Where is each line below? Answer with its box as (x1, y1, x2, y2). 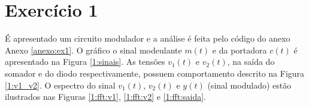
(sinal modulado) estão (207, 78, 292, 91)
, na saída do (227, 55, 275, 68)
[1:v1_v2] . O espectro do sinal (5, 78, 116, 91)
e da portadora (212, 43, 267, 56)
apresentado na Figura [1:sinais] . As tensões (5, 55, 165, 68)
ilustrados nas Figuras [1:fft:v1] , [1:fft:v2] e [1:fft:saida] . (5, 90, 206, 103)
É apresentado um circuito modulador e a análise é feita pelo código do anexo (5, 32, 290, 45)
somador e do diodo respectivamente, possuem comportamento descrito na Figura (5, 67, 305, 79)
